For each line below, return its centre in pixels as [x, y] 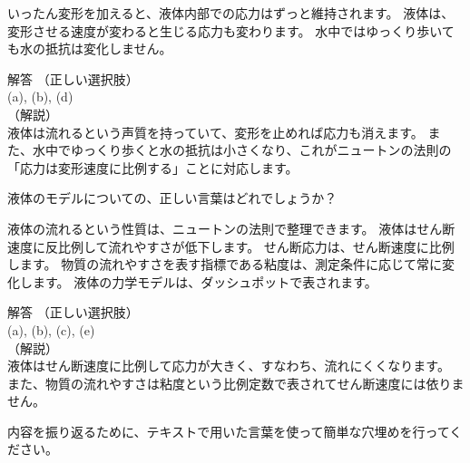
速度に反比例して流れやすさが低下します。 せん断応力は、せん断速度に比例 [231, 246]
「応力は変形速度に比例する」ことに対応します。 [153, 167]
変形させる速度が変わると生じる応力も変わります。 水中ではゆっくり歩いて [231, 30]
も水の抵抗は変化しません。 [90, 48]
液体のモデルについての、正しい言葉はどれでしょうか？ [172, 198]
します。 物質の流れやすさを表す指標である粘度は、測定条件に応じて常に [225, 264]
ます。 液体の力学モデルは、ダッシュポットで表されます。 [205, 281]
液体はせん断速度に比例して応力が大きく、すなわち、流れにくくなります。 [229, 366]
